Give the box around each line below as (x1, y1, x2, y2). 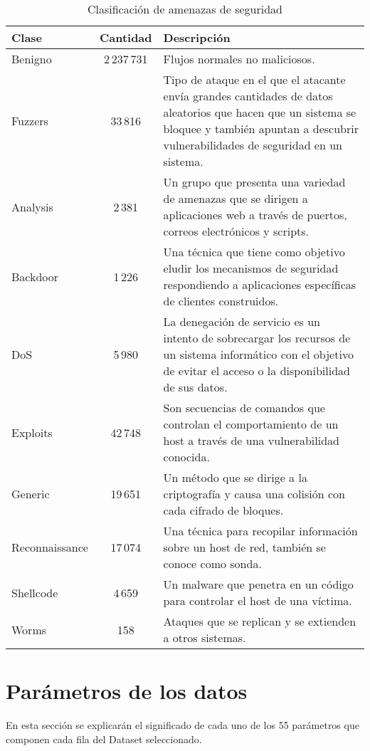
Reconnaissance (11, 539, 88, 555)
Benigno (11, 51, 52, 67)
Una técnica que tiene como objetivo (163, 243, 345, 260)
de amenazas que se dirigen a (163, 190, 308, 206)
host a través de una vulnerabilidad (163, 432, 339, 448)
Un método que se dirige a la (163, 469, 307, 485)
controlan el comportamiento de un (163, 416, 339, 432)
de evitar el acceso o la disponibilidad (163, 362, 350, 379)
